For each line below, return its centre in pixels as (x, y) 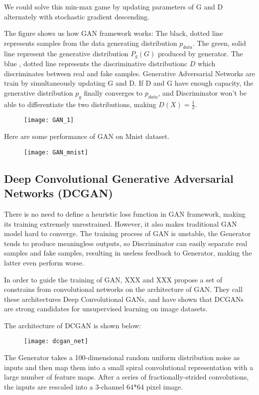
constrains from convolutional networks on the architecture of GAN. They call (123, 289)
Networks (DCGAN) (59, 193)
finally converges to (113, 92)
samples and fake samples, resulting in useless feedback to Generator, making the (128, 253)
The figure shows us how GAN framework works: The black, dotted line (114, 33)
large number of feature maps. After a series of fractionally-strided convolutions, (127, 377)
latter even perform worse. (44, 262)
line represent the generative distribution (66, 53)
